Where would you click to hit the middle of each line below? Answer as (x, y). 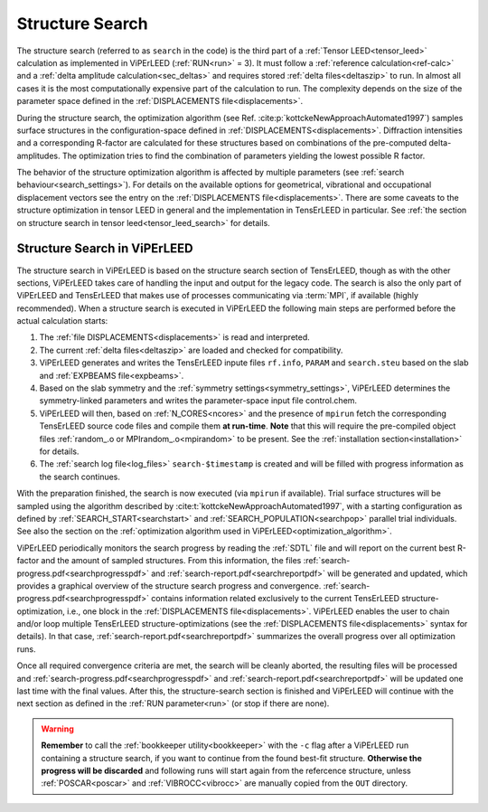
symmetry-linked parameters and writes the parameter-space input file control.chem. (198, 401)
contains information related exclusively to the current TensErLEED (275, 599)
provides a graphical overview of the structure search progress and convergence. (169, 585)
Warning (57, 729)
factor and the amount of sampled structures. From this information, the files (159, 561)
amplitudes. (38, 156)
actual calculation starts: (62, 321)
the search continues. (80, 477)
